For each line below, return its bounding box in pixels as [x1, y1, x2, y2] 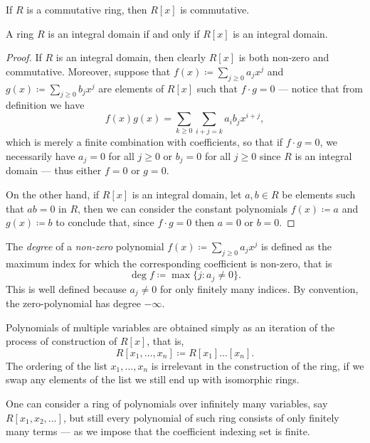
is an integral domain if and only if [48, 26, 200, 41]
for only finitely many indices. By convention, [159, 281, 359, 296]
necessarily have [6, 148, 75, 163]
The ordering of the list [6, 358, 107, 373]
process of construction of [6, 333, 117, 348]
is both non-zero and [238, 50, 329, 65]
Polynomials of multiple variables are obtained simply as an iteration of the [6, 319, 335, 334]
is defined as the [261, 238, 332, 253]
